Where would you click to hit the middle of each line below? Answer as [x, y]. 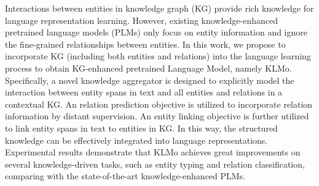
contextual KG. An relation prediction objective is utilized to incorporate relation [159, 104]
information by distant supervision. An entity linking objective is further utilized [157, 116]
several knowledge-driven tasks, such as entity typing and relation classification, [155, 164]
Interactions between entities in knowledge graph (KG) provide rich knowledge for [159, 8]
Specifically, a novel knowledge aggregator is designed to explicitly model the [150, 80]
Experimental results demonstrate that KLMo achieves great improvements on [153, 152]
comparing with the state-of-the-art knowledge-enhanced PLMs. [125, 176]
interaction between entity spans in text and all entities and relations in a [144, 92]
